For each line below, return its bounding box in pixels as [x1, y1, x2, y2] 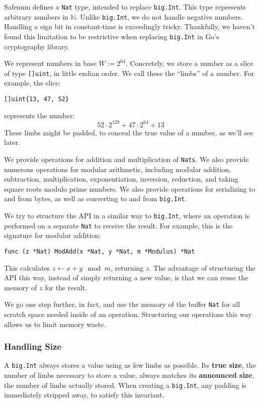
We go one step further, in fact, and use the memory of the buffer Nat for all [4, 299, 240, 309]
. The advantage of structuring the [149, 262, 255, 273]
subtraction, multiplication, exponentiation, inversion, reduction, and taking [4, 174, 238, 184]
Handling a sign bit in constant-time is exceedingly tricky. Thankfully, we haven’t [4, 21, 255, 32]
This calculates [4, 262, 50, 273]
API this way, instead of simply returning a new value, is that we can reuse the [4, 272, 248, 283]
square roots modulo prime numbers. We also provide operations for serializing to [4, 183, 255, 194]
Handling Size [4, 340, 61, 353]
